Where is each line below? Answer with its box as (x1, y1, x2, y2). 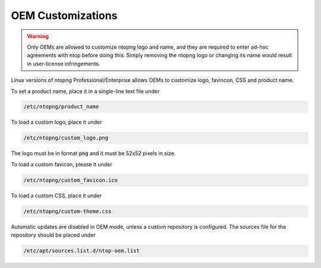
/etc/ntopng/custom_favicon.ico (23, 176, 118, 184)
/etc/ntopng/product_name (23, 103, 99, 110)
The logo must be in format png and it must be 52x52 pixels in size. (11, 150, 176, 157)
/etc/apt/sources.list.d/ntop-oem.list (23, 247, 140, 254)
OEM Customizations (11, 9, 118, 22)
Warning (27, 33, 49, 40)
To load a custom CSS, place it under (11, 192, 102, 199)
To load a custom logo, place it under (11, 119, 102, 126)
